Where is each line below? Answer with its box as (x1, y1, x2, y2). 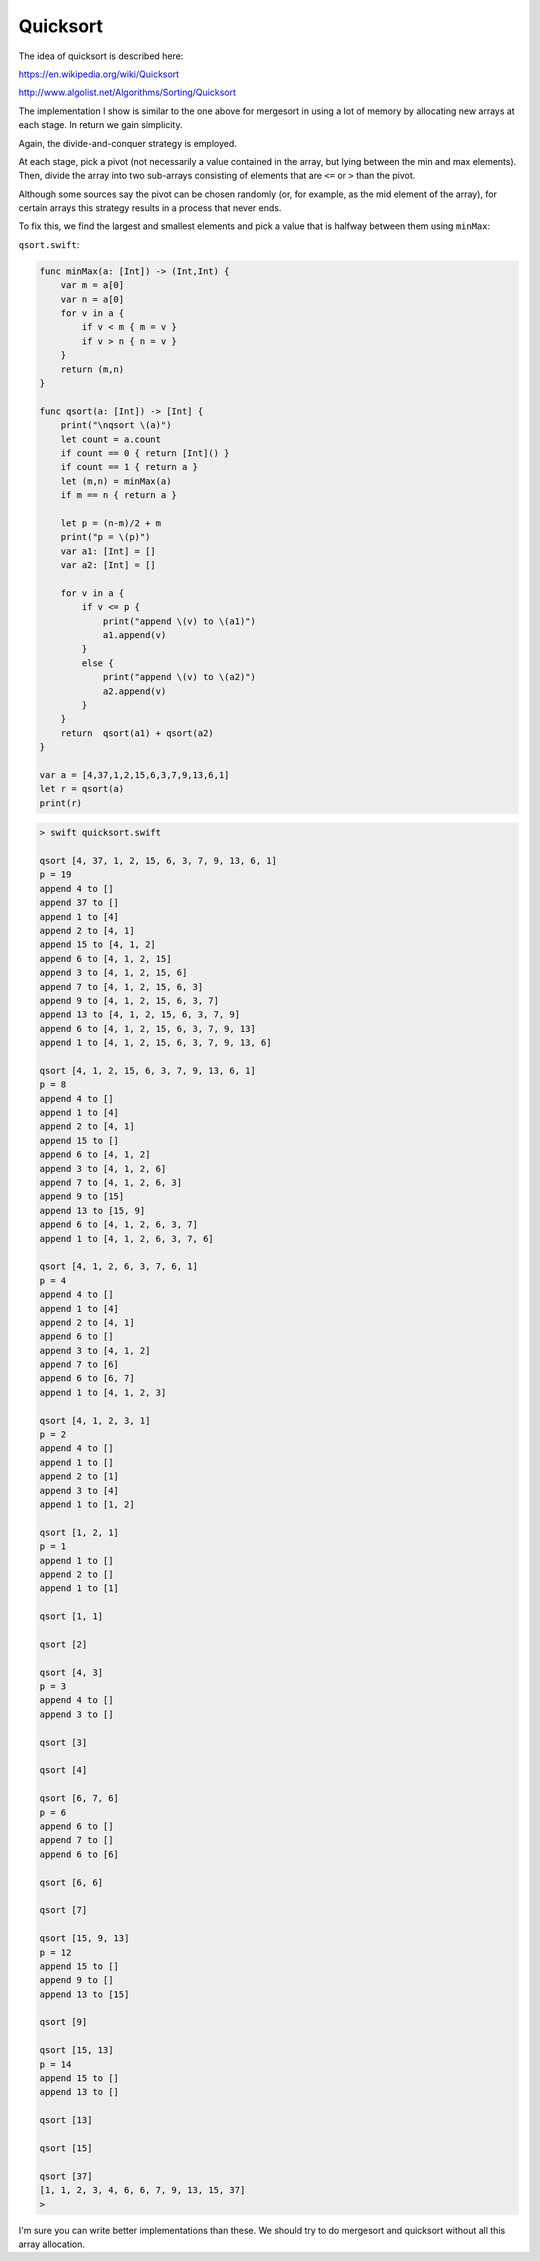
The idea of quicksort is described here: (18, 50, 184, 62)
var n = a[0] (60, 293, 125, 305)
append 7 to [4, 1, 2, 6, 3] (39, 1177, 183, 1189)
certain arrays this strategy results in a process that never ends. (18, 202, 282, 214)
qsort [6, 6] (39, 1876, 104, 1888)
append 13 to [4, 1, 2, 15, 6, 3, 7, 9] (39, 1009, 240, 1020)
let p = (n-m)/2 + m (60, 517, 162, 529)
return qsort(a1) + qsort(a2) (60, 727, 214, 739)
